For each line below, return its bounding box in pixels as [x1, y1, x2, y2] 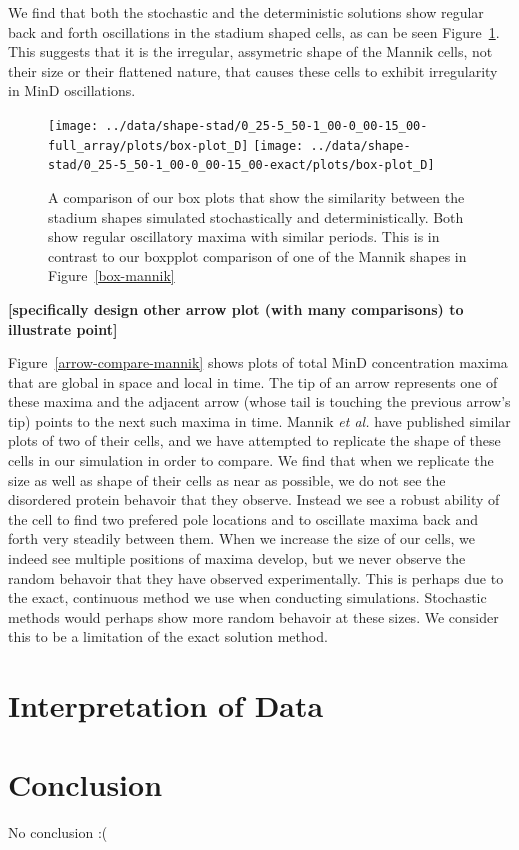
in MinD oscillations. [8, 80, 136, 101]
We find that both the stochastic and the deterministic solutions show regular [8, 2, 484, 22]
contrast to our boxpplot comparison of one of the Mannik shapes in [48, 245, 467, 266]
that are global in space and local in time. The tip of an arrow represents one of [8, 371, 498, 392]
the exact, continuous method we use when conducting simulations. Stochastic [8, 587, 487, 608]
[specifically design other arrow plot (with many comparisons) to [8, 298, 464, 319]
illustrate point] [8, 318, 118, 339]
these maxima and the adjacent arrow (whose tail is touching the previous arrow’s [8, 391, 511, 412]
